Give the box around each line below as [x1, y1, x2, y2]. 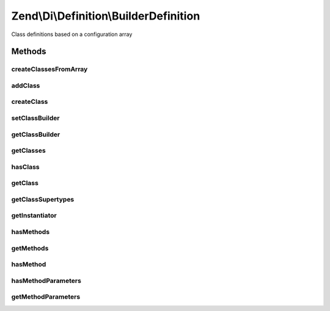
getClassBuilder [11, 130, 61, 139]
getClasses [11, 147, 46, 155]
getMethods [11, 244, 49, 252]
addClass [11, 81, 40, 90]
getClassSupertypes [11, 195, 75, 203]
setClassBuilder [11, 114, 60, 122]
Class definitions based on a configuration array [11, 31, 133, 38]
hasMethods [11, 227, 50, 236]
